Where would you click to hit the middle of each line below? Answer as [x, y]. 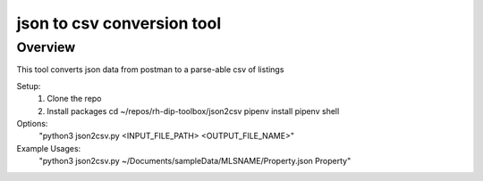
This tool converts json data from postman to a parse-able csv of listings [150, 70]
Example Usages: [49, 148]
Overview [46, 47]
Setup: [29, 86]
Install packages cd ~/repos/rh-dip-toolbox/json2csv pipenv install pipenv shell [193, 111]
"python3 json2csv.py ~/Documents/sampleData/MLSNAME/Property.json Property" [195, 161]
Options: [32, 123]
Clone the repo [74, 99]
